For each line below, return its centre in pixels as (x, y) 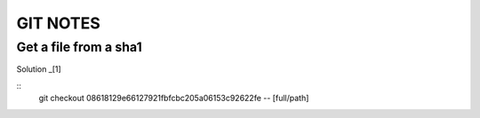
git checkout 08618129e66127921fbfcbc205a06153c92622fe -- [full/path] (174, 98)
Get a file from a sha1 (79, 47)
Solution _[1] (39, 69)
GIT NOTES (59, 23)
